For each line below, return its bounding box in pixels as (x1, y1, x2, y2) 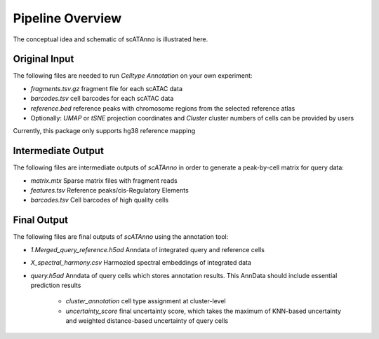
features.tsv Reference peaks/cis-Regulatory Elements (30, 186, 189, 195)
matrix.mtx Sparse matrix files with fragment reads (30, 176, 178, 185)
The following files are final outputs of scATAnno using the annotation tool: (13, 233, 229, 241)
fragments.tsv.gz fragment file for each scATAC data (30, 84, 182, 92)
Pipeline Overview (13, 11, 122, 26)
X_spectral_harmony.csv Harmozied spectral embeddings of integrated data (30, 258, 252, 267)
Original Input (13, 53, 74, 65)
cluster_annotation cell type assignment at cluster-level (65, 297, 226, 305)
